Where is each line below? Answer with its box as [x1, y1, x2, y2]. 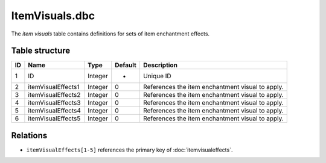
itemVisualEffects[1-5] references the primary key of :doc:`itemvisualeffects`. [26, 146, 233, 153]
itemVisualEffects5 [28, 114, 81, 123]
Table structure [11, 46, 71, 56]
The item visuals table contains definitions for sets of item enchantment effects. [11, 30, 210, 37]
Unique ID [142, 72, 171, 81]
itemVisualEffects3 [28, 99, 81, 107]
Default [115, 61, 137, 69]
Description [142, 61, 178, 69]
